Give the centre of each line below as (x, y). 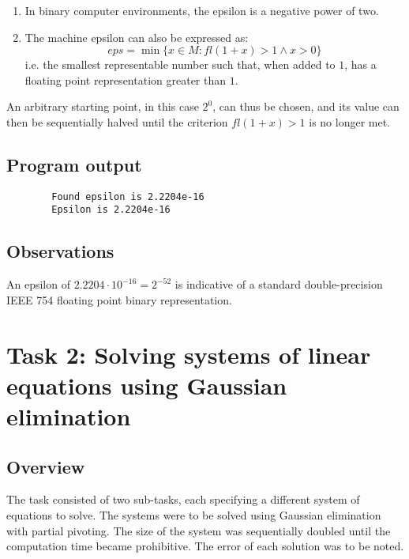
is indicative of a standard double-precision (279, 284)
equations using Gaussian (147, 385)
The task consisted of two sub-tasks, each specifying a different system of (183, 499)
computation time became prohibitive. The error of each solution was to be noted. (205, 546)
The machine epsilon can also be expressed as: (137, 37)
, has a (360, 64)
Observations (60, 251)
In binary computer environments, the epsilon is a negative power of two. (202, 10)
